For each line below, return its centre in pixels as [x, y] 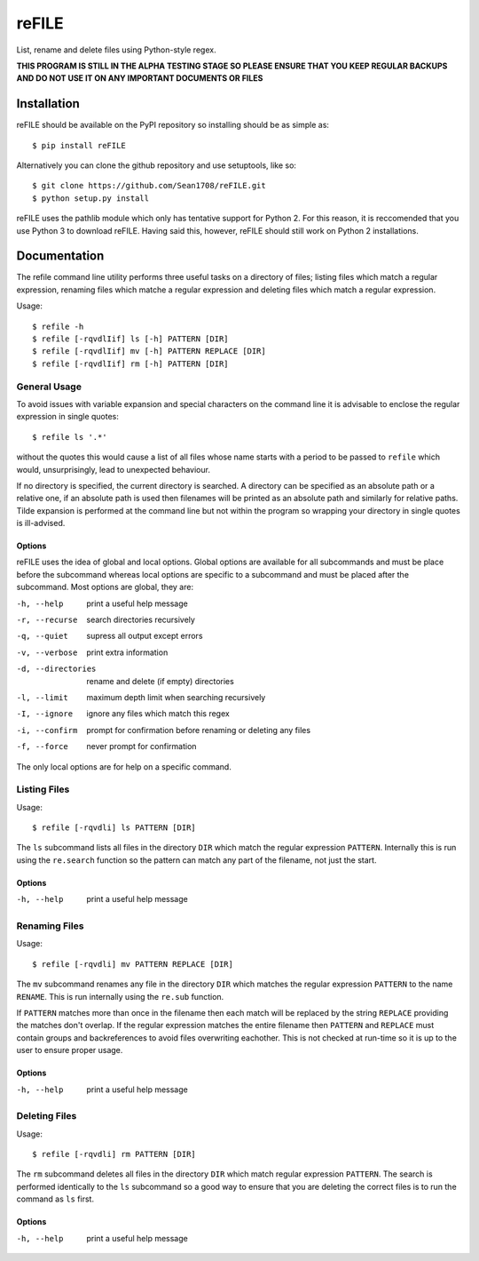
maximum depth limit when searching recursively [176, 697]
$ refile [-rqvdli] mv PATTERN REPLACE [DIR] [133, 964]
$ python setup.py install [91, 198]
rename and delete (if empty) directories [160, 681]
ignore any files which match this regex [158, 714]
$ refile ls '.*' [70, 437]
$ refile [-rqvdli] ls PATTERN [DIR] [114, 828]
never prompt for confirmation [141, 746]
